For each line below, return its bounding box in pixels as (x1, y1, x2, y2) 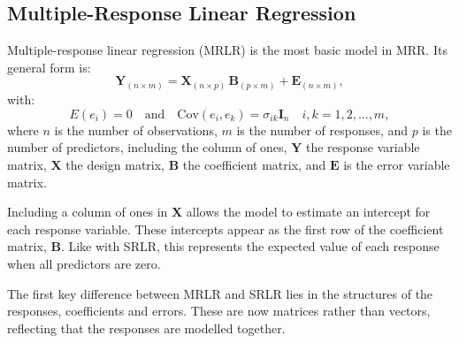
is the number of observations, (54, 120, 218, 139)
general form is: (7, 57, 91, 76)
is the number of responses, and (236, 120, 409, 139)
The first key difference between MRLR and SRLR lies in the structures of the (7, 284, 433, 302)
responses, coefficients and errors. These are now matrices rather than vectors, (7, 301, 431, 320)
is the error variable (343, 156, 450, 174)
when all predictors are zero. (7, 255, 161, 272)
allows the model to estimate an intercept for (186, 202, 431, 221)
